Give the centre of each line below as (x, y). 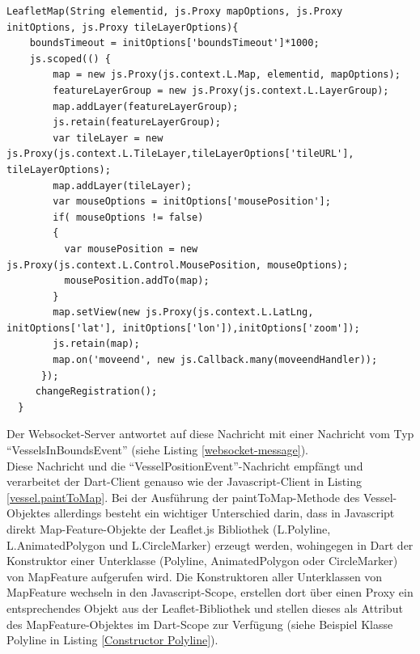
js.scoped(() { (70, 59)
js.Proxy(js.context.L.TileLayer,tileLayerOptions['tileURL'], (180, 154)
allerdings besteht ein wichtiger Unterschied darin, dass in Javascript (224, 513)
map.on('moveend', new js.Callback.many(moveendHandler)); (215, 360)
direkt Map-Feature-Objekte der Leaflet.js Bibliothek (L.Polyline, (169, 529)
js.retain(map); (96, 344)
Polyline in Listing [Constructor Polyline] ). (112, 640)
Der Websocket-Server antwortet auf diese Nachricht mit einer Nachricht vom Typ (210, 434)
